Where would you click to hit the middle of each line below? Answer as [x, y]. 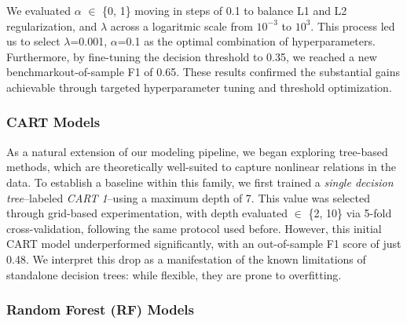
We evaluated [39, 10]
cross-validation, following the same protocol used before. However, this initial [194, 228]
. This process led [353, 25]
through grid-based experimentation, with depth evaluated [147, 213]
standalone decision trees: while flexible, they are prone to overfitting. [174, 274]
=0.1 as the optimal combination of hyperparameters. [246, 41]
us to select [33, 41]
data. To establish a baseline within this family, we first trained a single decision [200, 182]
